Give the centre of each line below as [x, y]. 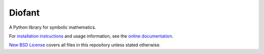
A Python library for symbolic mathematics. [53, 27]
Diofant [24, 13]
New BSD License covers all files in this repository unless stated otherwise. [85, 45]
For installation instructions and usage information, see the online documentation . [91, 36]
